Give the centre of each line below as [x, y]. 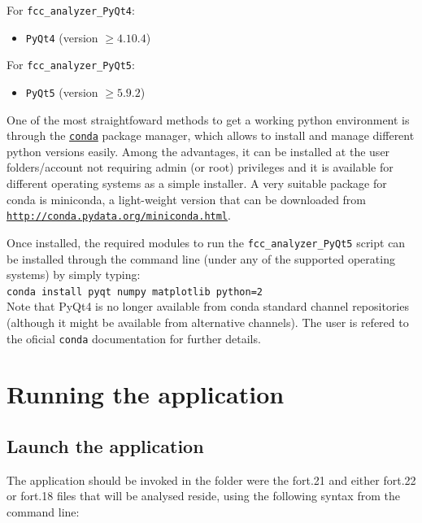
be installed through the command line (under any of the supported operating [201, 258]
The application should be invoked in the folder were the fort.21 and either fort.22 [211, 479]
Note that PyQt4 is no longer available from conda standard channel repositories [208, 306]
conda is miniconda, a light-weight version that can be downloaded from [187, 199]
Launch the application [105, 446]
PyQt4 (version [62, 37]
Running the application [146, 394]
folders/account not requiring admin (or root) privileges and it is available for [200, 167]
